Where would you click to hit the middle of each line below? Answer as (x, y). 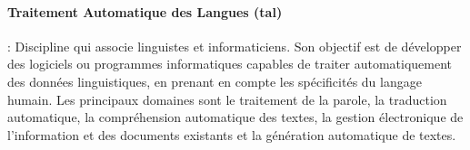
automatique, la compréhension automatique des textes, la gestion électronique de (235, 117)
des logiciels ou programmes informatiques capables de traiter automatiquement (230, 64)
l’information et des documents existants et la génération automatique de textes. (232, 134)
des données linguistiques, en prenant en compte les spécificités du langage (215, 81)
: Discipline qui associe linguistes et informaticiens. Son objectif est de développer (235, 46)
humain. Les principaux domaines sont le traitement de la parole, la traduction (227, 99)
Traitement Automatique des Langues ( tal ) (145, 11)
